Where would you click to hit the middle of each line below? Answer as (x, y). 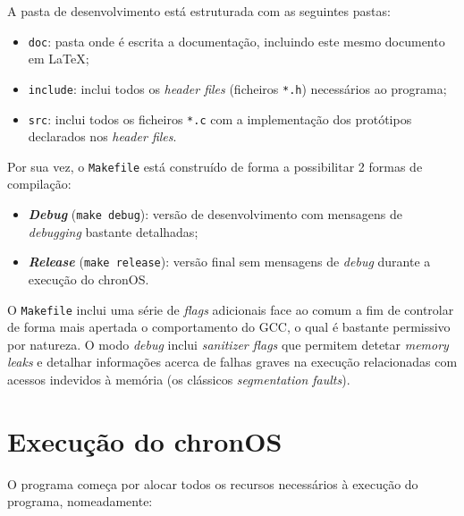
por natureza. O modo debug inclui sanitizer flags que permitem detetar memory (228, 344)
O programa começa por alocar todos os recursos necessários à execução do (213, 483)
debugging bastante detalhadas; (113, 231)
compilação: (39, 184)
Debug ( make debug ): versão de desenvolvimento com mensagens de (215, 214)
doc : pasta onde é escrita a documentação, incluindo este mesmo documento (236, 41)
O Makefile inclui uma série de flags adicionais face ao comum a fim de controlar (231, 309)
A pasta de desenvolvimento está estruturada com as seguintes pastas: (199, 11)
